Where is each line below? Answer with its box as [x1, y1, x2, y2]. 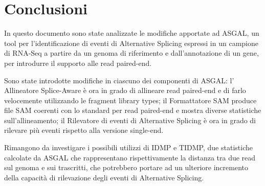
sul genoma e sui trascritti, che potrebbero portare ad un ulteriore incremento [4, 162, 248, 173]
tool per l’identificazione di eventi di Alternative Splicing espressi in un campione [4, 37, 258, 48]
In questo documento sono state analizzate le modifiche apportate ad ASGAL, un [4, 28, 259, 38]
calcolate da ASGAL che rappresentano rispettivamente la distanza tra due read [4, 152, 256, 162]
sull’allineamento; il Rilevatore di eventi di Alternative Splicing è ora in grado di [4, 114, 256, 125]
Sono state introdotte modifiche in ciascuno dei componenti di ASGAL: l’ [4, 75, 234, 85]
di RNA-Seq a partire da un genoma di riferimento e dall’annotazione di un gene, [4, 48, 259, 58]
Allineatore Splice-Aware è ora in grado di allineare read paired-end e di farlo [4, 85, 246, 96]
